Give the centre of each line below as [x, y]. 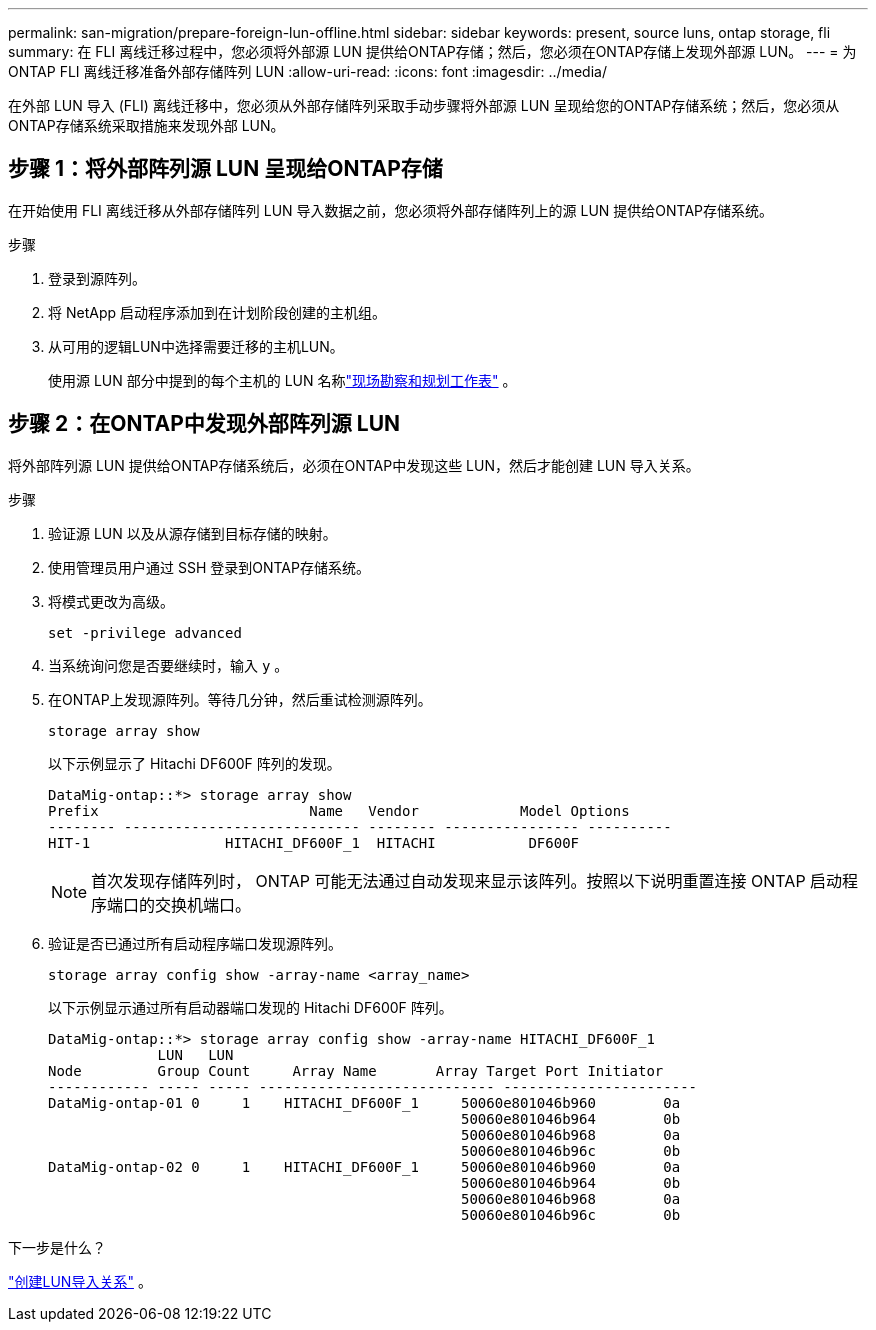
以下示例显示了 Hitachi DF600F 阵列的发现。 [194, 763]
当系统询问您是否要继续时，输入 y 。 [168, 665]
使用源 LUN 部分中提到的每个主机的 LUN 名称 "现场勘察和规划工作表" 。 [282, 380]
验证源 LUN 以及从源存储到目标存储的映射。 [192, 533]
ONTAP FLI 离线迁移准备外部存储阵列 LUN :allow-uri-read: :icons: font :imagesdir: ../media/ [307, 71]
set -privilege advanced [145, 632]
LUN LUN [195, 1054]
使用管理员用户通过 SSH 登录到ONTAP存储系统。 [209, 567]
